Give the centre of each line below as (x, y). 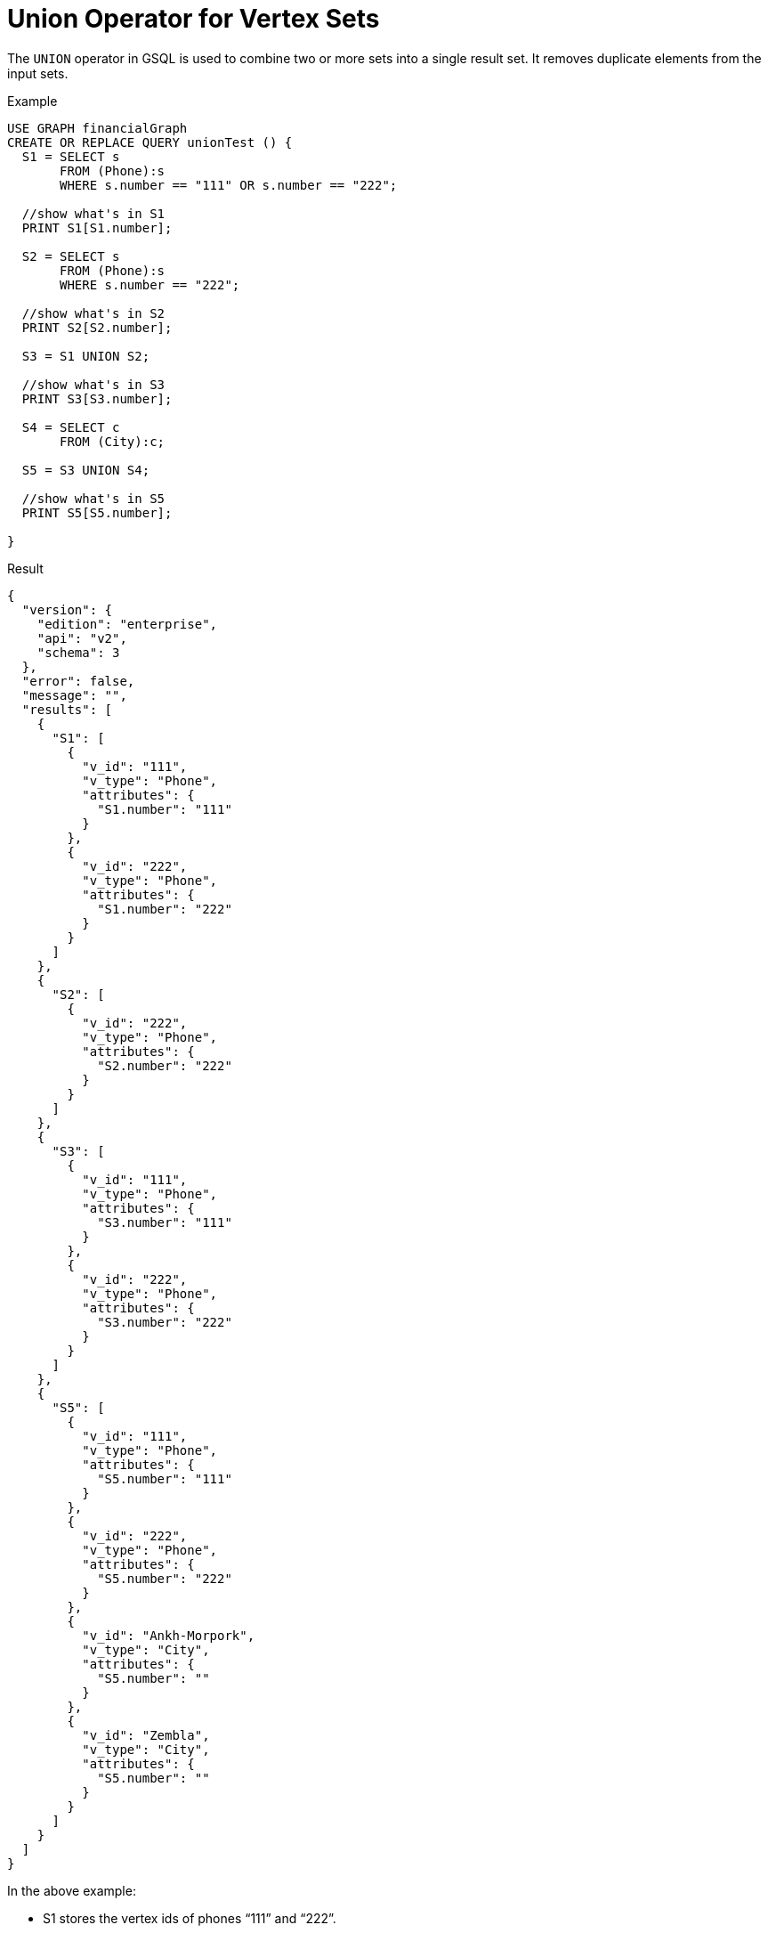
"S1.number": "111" (165, 809)
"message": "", (74, 695)
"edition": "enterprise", (127, 624)
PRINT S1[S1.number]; (97, 227)
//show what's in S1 (93, 213)
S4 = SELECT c (71, 427)
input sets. (38, 73)
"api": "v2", (82, 638)
